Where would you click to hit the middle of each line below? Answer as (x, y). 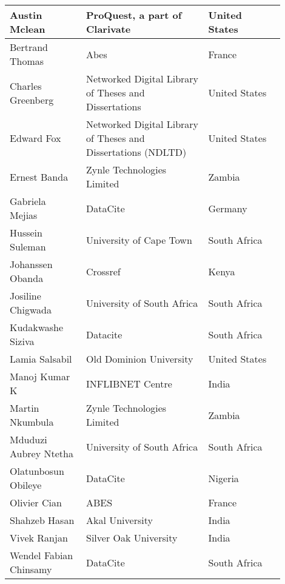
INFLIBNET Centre (129, 383)
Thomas (27, 61)
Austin (26, 15)
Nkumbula (32, 422)
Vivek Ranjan (39, 538)
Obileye (26, 485)
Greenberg (32, 99)
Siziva (22, 341)
